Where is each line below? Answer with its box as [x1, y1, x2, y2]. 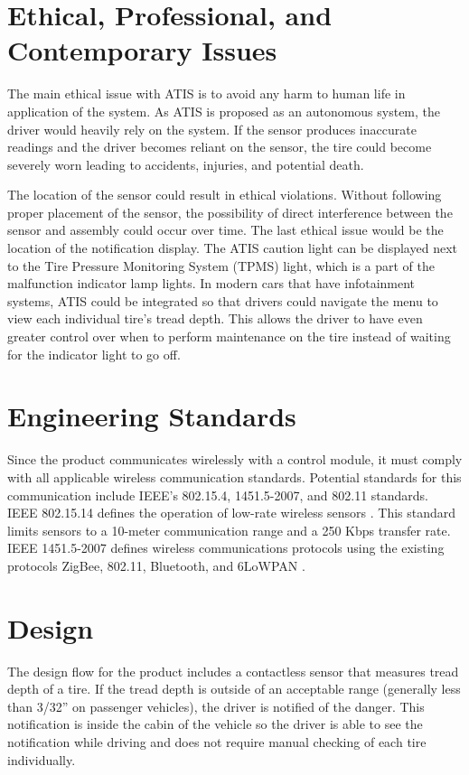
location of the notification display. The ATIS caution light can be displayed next [7, 238, 457, 257]
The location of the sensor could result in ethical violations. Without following [7, 185, 442, 204]
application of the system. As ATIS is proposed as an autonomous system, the [7, 101, 441, 120]
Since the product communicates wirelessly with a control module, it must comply [7, 450, 463, 469]
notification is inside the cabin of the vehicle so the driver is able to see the [7, 714, 423, 733]
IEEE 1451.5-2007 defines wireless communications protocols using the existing [7, 538, 445, 557]
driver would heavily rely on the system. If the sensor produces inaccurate [7, 119, 417, 138]
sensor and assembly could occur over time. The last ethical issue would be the [7, 220, 444, 239]
